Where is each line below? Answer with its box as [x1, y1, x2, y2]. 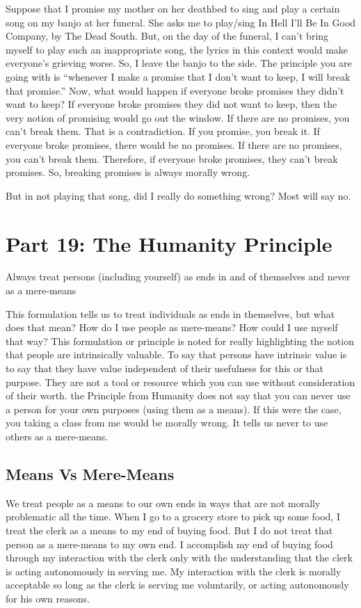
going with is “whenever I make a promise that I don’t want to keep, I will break [6, 69, 351, 83]
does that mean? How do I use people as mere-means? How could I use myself [6, 320, 338, 335]
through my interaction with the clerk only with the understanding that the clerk [6, 550, 353, 565]
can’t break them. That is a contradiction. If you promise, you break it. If [6, 124, 320, 138]
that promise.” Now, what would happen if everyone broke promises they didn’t [6, 83, 344, 97]
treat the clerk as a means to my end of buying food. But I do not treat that [6, 522, 333, 537]
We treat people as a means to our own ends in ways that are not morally [6, 495, 321, 510]
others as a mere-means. [6, 429, 109, 443]
